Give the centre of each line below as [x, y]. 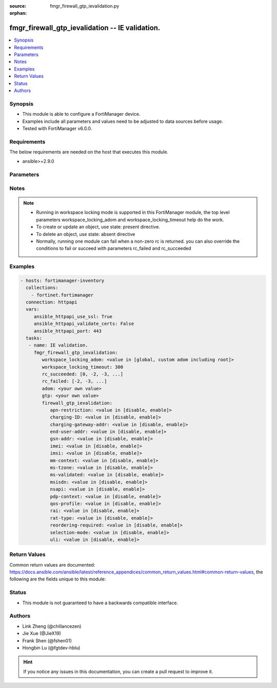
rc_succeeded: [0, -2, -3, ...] [82, 374]
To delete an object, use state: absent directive [86, 234]
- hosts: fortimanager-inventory [62, 280]
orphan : [18, 13]
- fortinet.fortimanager [62, 295]
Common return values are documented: [52, 565]
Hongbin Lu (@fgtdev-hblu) [51, 647]
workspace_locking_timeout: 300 [82, 367]
